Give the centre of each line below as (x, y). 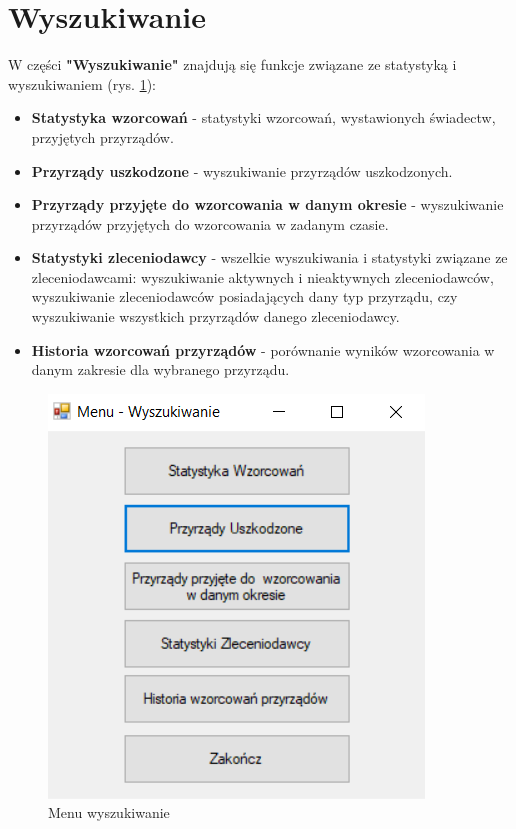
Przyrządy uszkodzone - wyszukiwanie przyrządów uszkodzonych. (242, 170)
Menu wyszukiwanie (109, 812)
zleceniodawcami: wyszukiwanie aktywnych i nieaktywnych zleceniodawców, (262, 276)
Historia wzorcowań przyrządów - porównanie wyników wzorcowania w (263, 349)
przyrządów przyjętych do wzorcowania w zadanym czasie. (210, 223)
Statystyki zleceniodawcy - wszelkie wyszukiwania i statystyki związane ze (269, 257)
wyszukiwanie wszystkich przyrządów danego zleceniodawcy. (215, 316)
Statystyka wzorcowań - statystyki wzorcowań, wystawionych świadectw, (263, 117)
